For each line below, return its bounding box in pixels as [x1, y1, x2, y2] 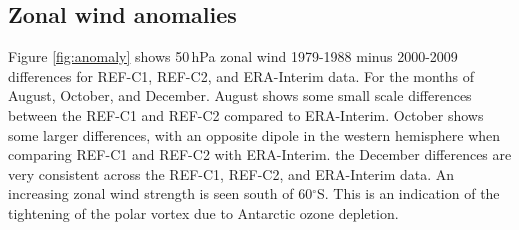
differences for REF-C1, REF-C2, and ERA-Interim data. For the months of [8, 65, 475, 86]
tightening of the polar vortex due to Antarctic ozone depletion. [8, 202, 399, 223]
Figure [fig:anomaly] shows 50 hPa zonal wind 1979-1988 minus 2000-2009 [8, 46, 458, 67]
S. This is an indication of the [317, 183, 500, 204]
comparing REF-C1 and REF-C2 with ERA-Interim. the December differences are [8, 144, 512, 165]
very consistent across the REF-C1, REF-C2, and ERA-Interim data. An [8, 163, 455, 184]
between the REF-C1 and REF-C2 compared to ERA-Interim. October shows [8, 104, 484, 125]
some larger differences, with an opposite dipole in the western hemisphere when [8, 124, 501, 145]
